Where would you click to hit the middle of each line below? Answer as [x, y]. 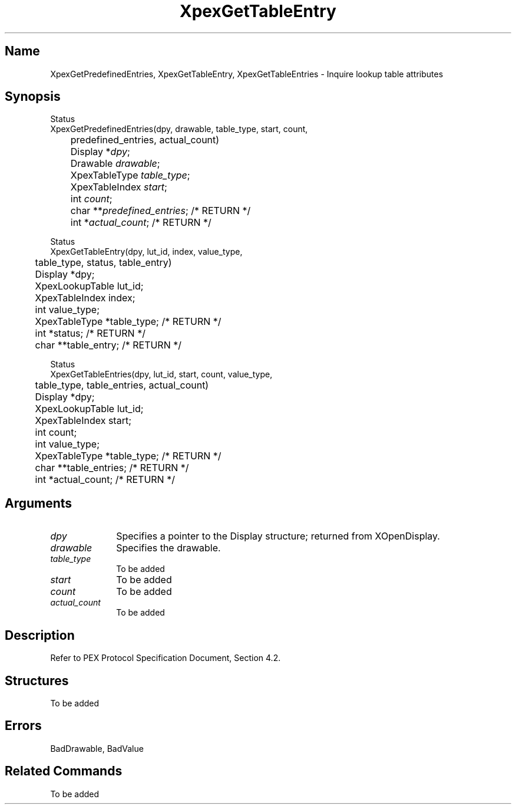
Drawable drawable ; [115, 164]
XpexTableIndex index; [85, 298]
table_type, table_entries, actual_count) [122, 385]
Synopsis [33, 97]
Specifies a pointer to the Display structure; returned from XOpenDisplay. [278, 536]
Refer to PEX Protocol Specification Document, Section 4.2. [166, 658]
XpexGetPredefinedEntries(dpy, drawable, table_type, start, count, [179, 129]
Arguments [39, 503]
